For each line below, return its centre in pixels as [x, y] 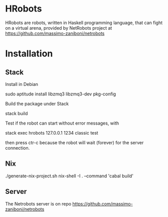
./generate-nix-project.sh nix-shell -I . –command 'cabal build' [69, 176]
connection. [18, 148]
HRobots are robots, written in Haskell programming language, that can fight [84, 23]
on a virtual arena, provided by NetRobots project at [59, 28]
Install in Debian [22, 84]
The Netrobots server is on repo [38, 203]
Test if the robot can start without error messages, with [62, 123]
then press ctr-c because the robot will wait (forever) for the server [74, 142]
